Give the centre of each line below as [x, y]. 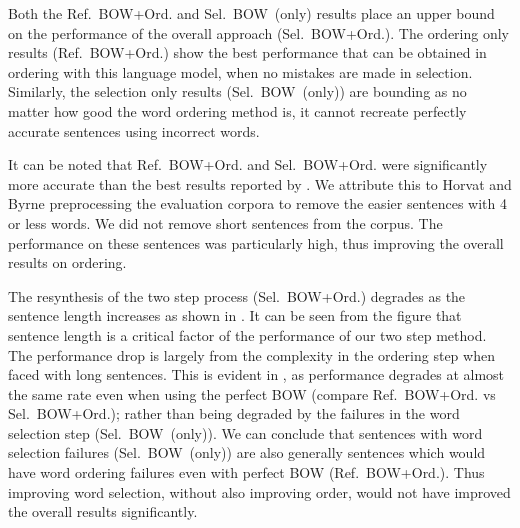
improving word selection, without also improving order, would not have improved [259, 491]
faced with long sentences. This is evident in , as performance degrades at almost [256, 374]
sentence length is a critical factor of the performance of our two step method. [247, 334]
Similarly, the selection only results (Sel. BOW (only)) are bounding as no [237, 91]
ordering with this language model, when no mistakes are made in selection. [240, 71]
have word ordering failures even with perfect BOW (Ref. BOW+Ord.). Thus [246, 472]
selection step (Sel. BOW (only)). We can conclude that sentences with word [245, 432]
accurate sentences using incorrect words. [134, 130]
